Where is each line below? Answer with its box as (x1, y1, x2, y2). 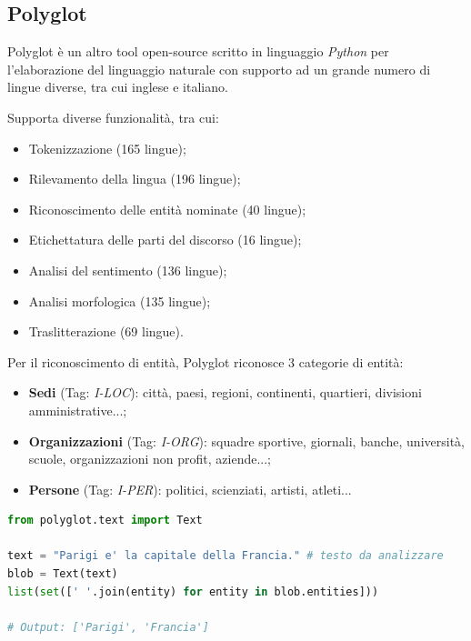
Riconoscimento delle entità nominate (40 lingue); (28, 199, 306, 218)
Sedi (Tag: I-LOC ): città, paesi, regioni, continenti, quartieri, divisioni (28, 383, 422, 402)
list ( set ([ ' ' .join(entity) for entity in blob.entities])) (7, 585, 379, 598)
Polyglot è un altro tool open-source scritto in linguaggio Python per (7, 42, 389, 61)
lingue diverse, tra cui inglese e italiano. (7, 77, 228, 96)
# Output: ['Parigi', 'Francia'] (7, 620, 209, 634)
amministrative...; (28, 400, 127, 419)
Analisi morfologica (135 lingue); (28, 291, 211, 310)
